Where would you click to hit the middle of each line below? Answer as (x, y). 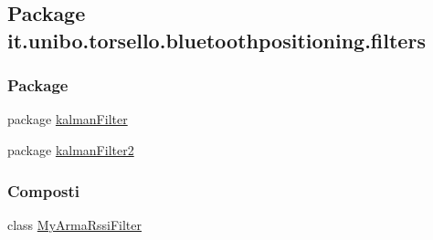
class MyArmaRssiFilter (74, 224)
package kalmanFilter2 (71, 149)
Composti (44, 190)
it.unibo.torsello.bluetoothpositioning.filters (216, 40)
